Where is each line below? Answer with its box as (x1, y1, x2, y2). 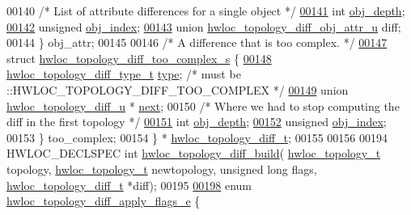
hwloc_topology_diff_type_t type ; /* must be (6, 65, 241, 82)
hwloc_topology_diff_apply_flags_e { (6, 192, 201, 209)
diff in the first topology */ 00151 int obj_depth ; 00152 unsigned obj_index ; (6, 113, 387, 130)
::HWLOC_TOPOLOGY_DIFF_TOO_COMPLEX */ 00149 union (6, 81, 349, 98)
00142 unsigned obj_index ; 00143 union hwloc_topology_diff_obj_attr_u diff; (6, 18, 401, 35)
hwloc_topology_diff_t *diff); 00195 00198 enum (6, 176, 252, 193)
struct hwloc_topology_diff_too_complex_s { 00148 (6, 49, 272, 66)
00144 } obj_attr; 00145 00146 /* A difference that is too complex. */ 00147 (6, 34, 388, 51)
